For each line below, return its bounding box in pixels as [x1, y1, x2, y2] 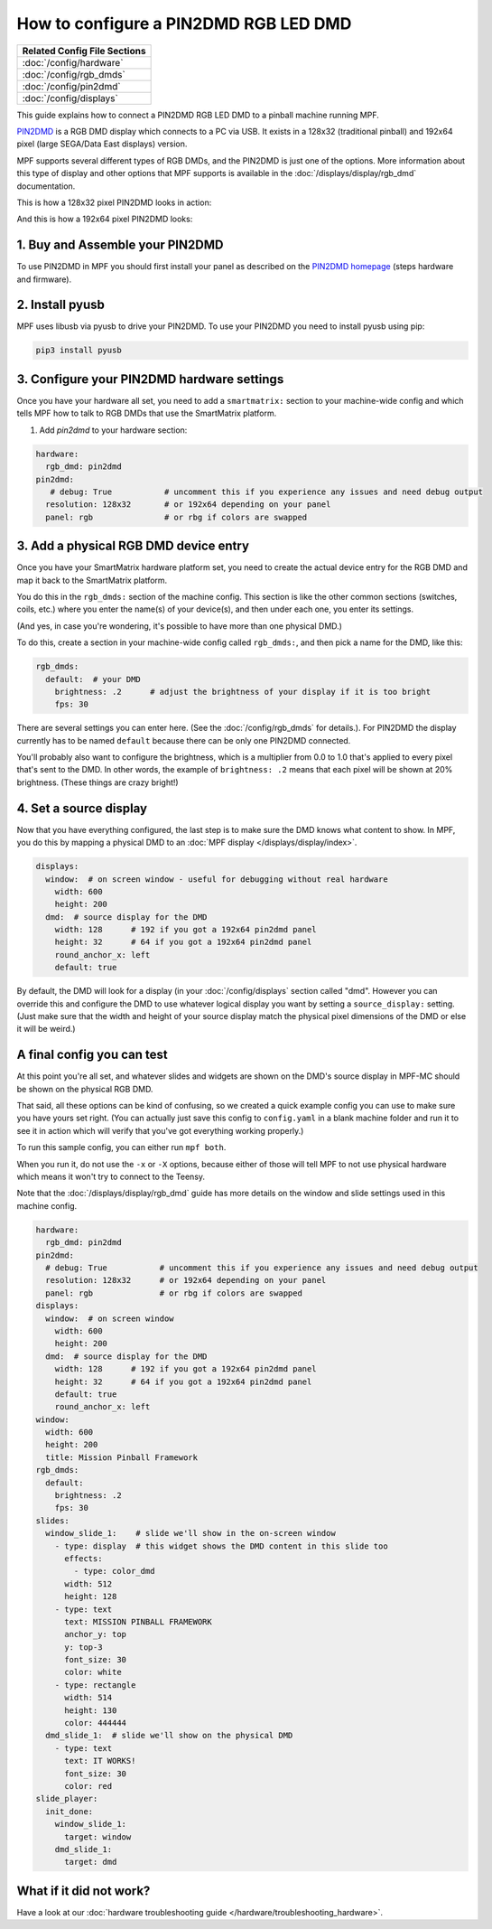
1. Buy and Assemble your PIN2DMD [16, 238, 224, 253]
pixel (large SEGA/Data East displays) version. [16, 138, 188, 149]
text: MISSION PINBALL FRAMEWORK [64, 1616, 212, 1626]
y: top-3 [64, 1642, 103, 1653]
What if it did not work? [16, 1883, 151, 1898]
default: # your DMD [45, 674, 142, 684]
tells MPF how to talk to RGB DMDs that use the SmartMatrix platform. [16, 407, 277, 419]
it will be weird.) [16, 1024, 76, 1035]
